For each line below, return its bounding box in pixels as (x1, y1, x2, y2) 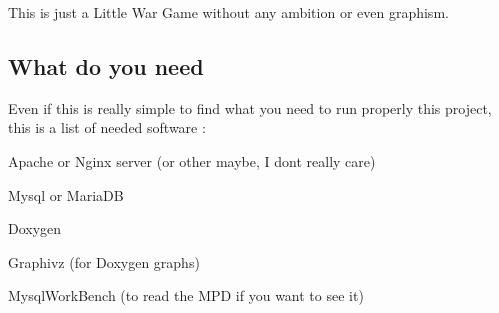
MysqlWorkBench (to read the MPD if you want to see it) (8, 285, 364, 306)
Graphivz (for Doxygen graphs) (8, 251, 200, 272)
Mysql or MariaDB (8, 184, 124, 205)
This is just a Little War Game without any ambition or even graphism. (8, 2, 449, 22)
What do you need (8, 50, 204, 81)
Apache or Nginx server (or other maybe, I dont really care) (8, 150, 376, 171)
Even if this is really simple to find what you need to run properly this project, (8, 97, 492, 118)
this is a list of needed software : (8, 117, 206, 138)
